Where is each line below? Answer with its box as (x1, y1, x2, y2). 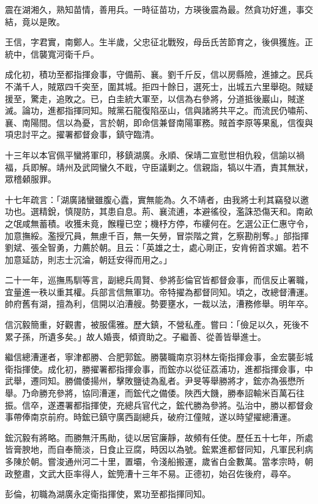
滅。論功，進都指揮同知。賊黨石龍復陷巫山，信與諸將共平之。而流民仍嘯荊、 (5, 104, 313, 117)
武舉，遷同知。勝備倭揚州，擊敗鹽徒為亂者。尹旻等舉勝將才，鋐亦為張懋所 (5, 374, 305, 387)
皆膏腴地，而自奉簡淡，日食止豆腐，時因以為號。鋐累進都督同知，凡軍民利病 (5, 443, 313, 456)
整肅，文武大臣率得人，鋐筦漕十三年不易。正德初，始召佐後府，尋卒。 (13, 467, 296, 480)
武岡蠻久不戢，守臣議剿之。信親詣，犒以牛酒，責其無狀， (81, 160, 313, 173)
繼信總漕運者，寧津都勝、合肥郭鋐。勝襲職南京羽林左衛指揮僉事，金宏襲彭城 (5, 350, 313, 363)
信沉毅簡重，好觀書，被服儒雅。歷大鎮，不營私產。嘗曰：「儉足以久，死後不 (5, 318, 309, 331)
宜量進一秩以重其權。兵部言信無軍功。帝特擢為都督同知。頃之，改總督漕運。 (5, 285, 313, 298)
